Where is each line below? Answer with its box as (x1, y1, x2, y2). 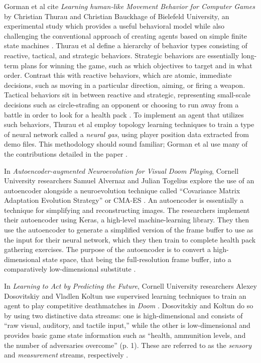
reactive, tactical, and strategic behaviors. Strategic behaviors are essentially (4, 50, 239, 60)
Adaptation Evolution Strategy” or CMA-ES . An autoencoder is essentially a (4, 195, 244, 205)
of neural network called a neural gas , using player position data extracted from (4, 129, 249, 139)
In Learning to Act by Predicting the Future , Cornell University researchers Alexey (4, 281, 257, 291)
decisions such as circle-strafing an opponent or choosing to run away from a (4, 99, 239, 109)
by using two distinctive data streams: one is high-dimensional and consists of (4, 310, 243, 320)
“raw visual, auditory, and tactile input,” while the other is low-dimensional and (4, 320, 250, 330)
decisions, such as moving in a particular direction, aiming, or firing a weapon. (4, 79, 245, 90)
